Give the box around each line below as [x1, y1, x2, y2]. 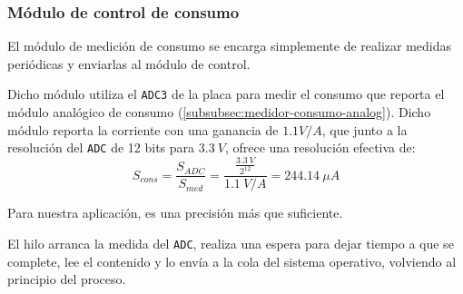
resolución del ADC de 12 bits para [7, 138, 195, 157]
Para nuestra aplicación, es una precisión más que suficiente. [7, 203, 343, 222]
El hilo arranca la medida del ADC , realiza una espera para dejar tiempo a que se [7, 233, 454, 252]
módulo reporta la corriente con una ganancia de [7, 120, 279, 139]
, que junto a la [321, 120, 408, 139]
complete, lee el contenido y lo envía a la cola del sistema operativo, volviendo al [7, 251, 457, 270]
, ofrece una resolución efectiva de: [224, 138, 416, 157]
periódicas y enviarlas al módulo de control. [7, 54, 251, 73]
